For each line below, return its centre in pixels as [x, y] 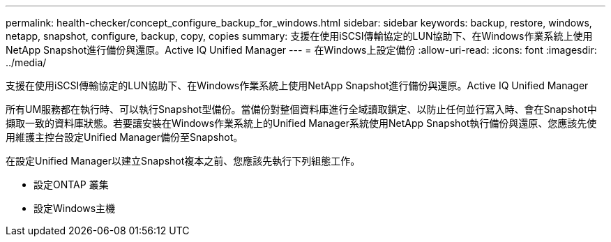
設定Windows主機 [75, 208]
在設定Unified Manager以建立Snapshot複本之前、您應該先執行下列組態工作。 [183, 161]
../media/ [26, 62]
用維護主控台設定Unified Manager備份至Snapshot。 [125, 137]
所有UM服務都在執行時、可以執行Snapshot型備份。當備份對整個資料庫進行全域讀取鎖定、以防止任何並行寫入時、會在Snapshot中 [301, 109]
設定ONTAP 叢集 [71, 184]
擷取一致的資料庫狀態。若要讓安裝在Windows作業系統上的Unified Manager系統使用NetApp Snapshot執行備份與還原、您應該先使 [301, 123]
